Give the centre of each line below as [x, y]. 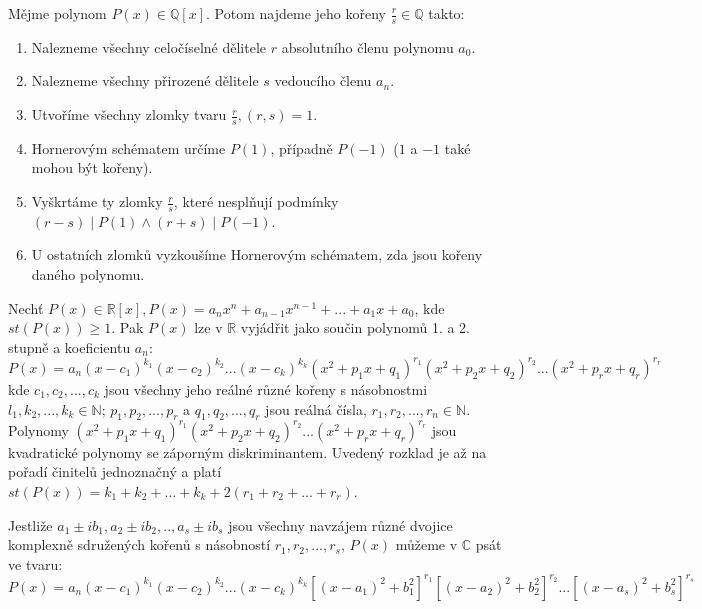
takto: [446, 13]
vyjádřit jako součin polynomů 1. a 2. [355, 327]
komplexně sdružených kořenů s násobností [139, 544]
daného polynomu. [88, 274]
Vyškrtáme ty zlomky [97, 201]
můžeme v [426, 544]
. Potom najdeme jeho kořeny [296, 13]
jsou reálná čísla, [316, 408]
